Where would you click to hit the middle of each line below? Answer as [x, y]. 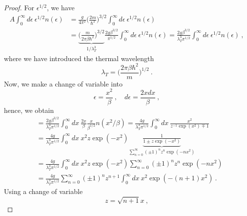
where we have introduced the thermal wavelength [79, 58]
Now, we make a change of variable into [63, 83]
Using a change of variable [43, 191]
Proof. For [19, 7]
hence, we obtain [29, 110]
